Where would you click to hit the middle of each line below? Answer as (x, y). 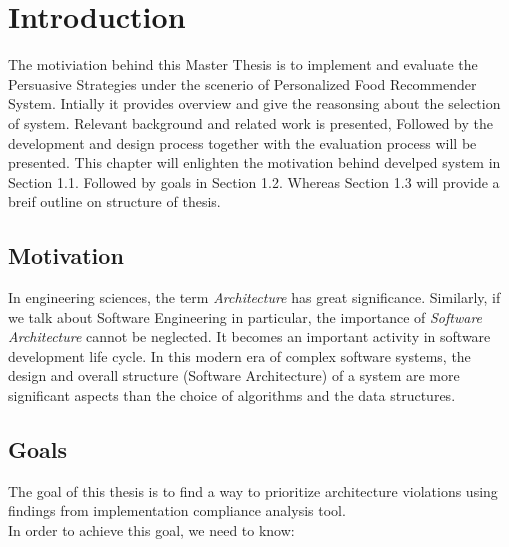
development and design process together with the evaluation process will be (242, 142)
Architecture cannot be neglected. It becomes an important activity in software (249, 336)
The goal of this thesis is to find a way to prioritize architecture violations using (253, 490)
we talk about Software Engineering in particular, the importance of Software (245, 316)
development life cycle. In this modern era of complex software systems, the (239, 355)
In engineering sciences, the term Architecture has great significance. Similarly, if (254, 297)
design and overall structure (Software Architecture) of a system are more (234, 375)
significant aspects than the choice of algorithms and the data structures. (232, 395)
